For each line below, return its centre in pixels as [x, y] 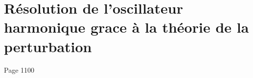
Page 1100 [19, 69]
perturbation [48, 46]
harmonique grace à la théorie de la [126, 27]
